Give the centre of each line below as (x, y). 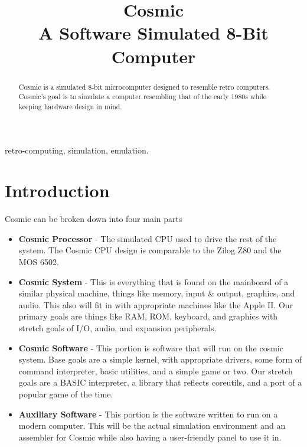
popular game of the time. (66, 394)
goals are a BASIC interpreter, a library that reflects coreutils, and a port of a (160, 382)
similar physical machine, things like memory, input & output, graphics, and (157, 293)
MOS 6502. (39, 262)
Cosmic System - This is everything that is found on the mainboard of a (153, 281)
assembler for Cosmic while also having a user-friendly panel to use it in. (150, 437)
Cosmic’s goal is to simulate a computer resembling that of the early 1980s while (143, 97)
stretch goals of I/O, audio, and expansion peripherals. (117, 327)
